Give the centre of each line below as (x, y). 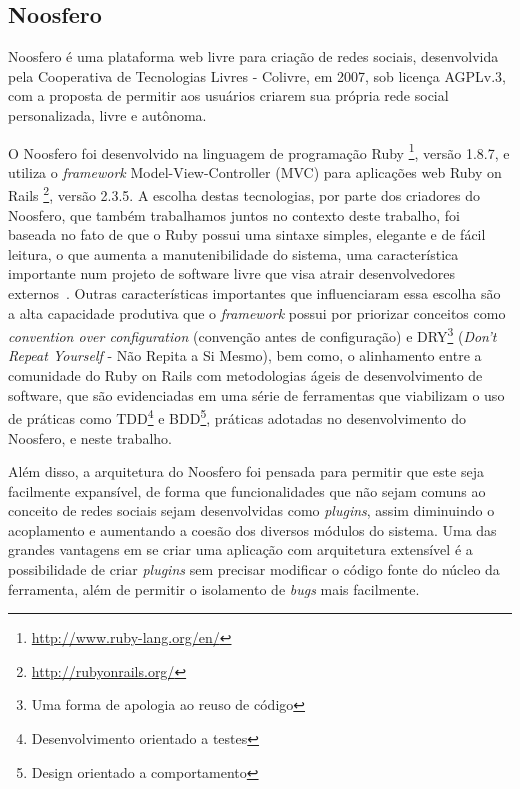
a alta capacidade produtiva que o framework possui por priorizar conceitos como (257, 312)
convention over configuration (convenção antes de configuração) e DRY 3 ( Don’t (252, 334)
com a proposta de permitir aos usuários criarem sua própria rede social (228, 95)
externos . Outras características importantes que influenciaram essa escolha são (254, 293)
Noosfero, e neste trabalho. (90, 437)
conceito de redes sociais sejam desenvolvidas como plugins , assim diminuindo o (251, 510)
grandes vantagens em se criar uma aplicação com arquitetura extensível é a (240, 549)
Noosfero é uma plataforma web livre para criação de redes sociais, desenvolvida (253, 56)
